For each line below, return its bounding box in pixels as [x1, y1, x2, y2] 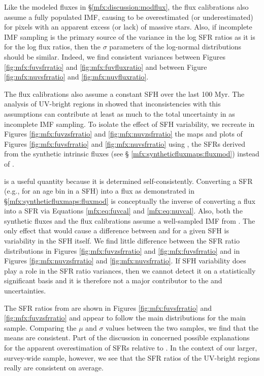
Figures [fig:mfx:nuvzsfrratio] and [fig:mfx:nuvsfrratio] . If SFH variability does [4, 255, 246, 266]
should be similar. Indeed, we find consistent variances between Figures [4, 51, 225, 62]
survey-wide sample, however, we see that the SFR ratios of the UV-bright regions [4, 352, 260, 363]
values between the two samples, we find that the [106, 322, 258, 333]
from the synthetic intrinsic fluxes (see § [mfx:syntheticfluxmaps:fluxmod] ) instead [4, 148, 259, 159]
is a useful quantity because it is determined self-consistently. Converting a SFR [4, 175, 253, 186]
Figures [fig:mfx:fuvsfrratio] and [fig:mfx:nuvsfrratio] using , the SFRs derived [4, 138, 245, 149]
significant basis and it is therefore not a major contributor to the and [4, 275, 222, 286]
